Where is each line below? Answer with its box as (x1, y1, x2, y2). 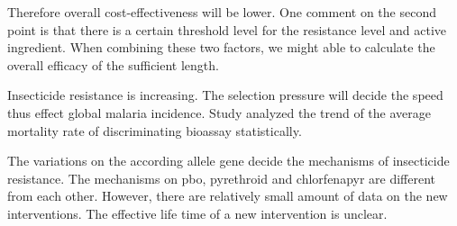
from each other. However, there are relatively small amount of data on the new (7, 186, 448, 205)
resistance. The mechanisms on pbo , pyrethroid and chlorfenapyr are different (7, 168, 436, 187)
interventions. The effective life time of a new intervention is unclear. (7, 203, 388, 222)
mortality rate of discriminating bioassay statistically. (7, 121, 302, 140)
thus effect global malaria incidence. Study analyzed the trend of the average (7, 103, 431, 122)
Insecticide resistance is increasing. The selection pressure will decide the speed (7, 86, 443, 104)
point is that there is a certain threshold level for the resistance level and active (7, 20, 447, 39)
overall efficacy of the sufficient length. (7, 55, 219, 74)
